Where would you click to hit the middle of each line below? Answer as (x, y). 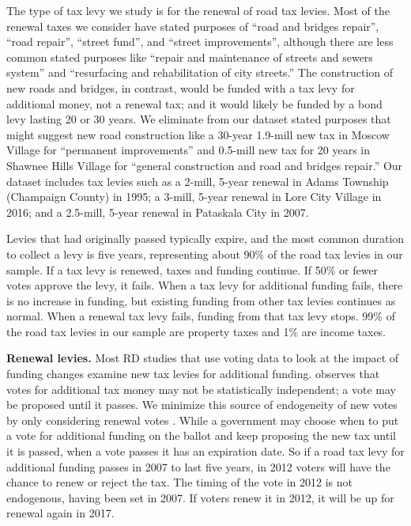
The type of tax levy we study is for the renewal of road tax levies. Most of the (198, 10)
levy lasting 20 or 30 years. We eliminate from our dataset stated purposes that (199, 119)
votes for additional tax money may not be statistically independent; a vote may (201, 389)
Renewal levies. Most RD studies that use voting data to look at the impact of (203, 358)
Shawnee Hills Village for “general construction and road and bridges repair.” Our (205, 165)
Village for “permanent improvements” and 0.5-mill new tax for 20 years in (188, 150)
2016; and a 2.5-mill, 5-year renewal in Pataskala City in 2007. (158, 212)
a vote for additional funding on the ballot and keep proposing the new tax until (201, 435)
